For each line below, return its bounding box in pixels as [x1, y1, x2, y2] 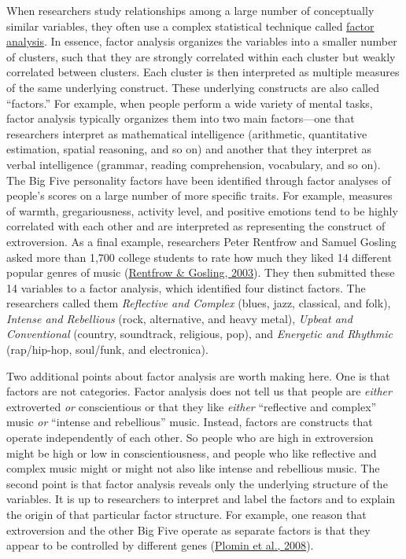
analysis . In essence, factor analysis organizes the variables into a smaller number [6, 33, 397, 50]
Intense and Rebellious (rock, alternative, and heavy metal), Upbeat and [6, 310, 352, 326]
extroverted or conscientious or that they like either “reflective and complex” [6, 398, 377, 414]
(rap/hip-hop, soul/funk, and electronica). [6, 341, 209, 358]
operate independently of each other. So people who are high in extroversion [6, 429, 374, 446]
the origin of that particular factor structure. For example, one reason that [6, 506, 367, 522]
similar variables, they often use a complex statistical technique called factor [6, 17, 375, 34]
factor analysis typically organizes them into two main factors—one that [6, 110, 355, 127]
